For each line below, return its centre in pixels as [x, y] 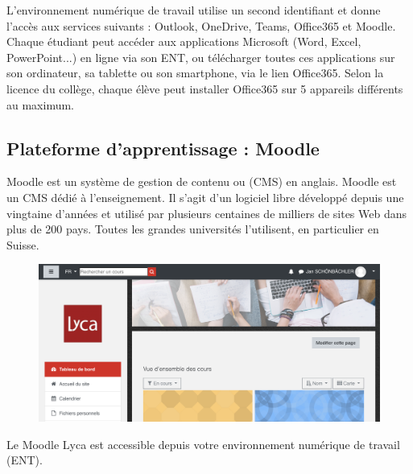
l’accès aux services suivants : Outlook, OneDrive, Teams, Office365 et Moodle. [201, 25]
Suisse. [23, 244]
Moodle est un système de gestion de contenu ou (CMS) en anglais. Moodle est [202, 181]
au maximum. [40, 104]
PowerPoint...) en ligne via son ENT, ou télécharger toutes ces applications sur [201, 57]
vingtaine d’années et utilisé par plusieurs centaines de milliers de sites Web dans [207, 213]
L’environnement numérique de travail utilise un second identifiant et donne [194, 10]
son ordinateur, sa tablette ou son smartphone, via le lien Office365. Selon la [195, 73]
